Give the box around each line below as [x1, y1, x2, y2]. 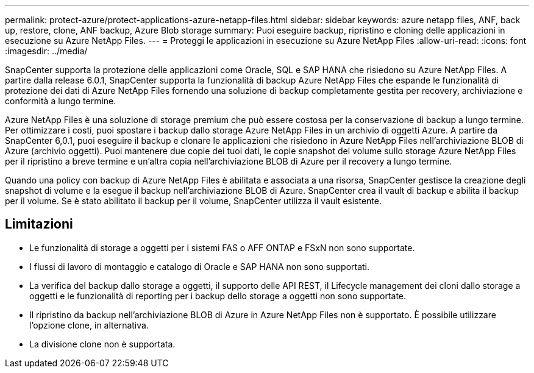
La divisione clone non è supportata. [29, 338, 176, 349]
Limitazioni [5, 216, 73, 232]
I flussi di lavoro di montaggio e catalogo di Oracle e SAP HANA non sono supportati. [29, 261, 370, 272]
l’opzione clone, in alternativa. [29, 319, 149, 330]
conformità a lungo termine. [5, 96, 116, 106]
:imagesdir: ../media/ [5, 46, 88, 56]
